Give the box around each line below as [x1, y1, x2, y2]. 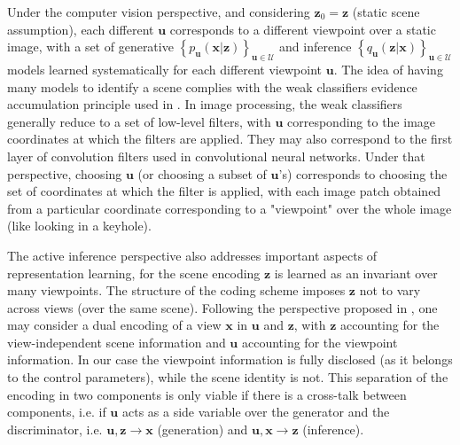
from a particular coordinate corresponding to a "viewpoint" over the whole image [7, 199, 452, 217]
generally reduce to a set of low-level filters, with [7, 112, 271, 130]
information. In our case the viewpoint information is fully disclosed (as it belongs [7, 350, 453, 369]
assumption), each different [7, 20, 154, 38]
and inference [279, 37, 352, 56]
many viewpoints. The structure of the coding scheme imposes [7, 281, 346, 300]
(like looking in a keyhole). [7, 216, 152, 235]
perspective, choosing [7, 164, 122, 183]
